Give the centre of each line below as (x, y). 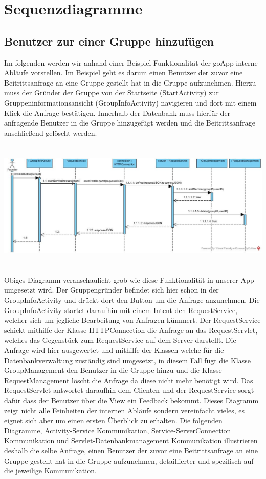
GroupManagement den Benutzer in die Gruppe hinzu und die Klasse (113, 370)
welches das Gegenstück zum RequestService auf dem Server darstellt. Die (120, 340)
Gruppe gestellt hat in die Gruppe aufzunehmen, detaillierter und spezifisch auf (129, 460)
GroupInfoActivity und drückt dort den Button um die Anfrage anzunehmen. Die (132, 300)
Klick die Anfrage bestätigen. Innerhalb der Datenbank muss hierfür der (117, 112)
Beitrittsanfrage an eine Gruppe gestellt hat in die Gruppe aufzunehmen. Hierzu (130, 82)
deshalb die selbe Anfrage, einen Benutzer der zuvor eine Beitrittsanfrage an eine (131, 450)
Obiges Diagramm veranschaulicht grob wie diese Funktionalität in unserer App (129, 279)
